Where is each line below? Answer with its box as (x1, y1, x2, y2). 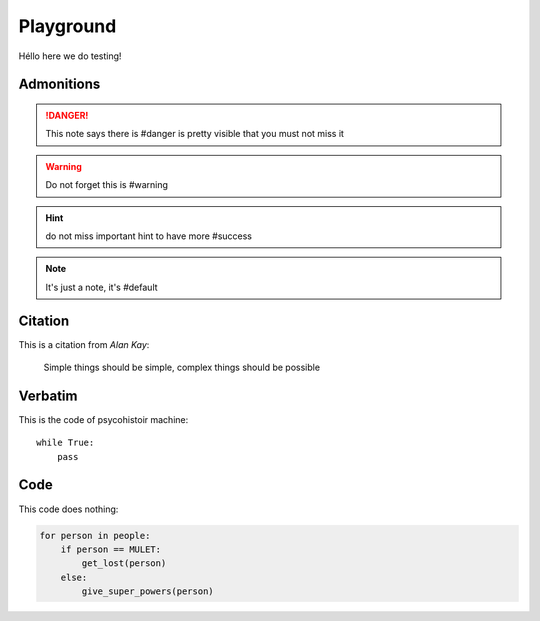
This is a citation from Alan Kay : (18, 338, 150, 350)
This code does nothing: (18, 503, 119, 515)
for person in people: (39, 530, 151, 541)
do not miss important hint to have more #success (45, 230, 252, 242)
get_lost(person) (81, 558, 167, 569)
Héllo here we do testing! (18, 50, 122, 62)
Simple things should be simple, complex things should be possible (43, 361, 320, 373)
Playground (18, 15, 117, 37)
